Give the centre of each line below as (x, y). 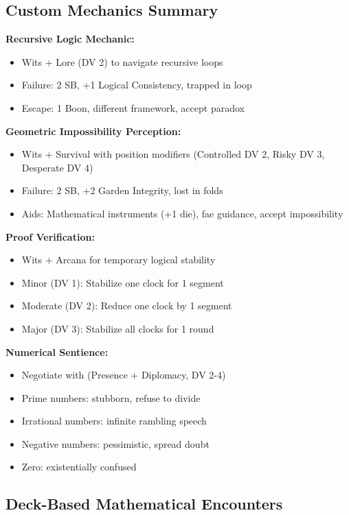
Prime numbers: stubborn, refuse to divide (111, 397)
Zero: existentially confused (79, 467)
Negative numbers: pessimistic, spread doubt (115, 443)
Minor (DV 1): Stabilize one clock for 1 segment (123, 282)
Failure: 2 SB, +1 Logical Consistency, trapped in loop (137, 85)
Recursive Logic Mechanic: (70, 39)
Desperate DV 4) (57, 167)
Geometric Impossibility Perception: (93, 131)
